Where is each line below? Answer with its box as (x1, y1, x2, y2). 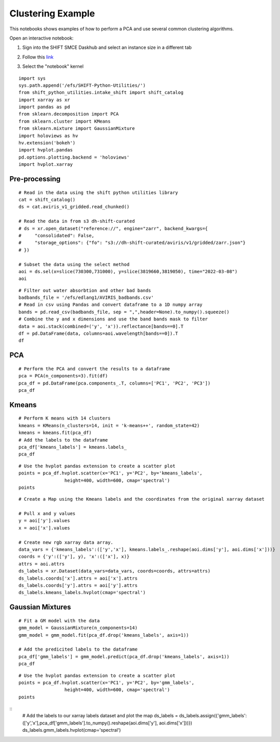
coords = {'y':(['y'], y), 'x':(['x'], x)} (18, 554, 130, 560)
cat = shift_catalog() (18, 197, 76, 202)
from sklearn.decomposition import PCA (18, 111, 119, 117)
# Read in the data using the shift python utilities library (18, 189, 178, 195)
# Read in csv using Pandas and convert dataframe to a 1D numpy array (18, 302, 203, 308)
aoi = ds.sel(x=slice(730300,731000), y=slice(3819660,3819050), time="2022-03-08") (18, 269, 238, 274)
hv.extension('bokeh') (18, 140, 76, 146)
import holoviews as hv (18, 132, 78, 139)
